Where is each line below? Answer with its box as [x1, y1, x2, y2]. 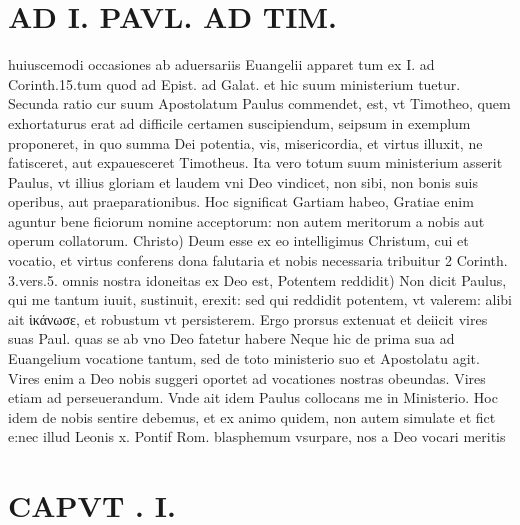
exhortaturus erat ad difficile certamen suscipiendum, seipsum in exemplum [8, 112, 471, 133]
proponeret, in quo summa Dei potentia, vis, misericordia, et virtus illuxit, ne [8, 132, 483, 153]
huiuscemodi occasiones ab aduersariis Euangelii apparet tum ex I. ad [8, 54, 435, 75]
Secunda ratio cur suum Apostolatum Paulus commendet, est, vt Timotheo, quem [8, 93, 511, 114]
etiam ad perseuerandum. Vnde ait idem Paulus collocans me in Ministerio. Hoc [8, 387, 498, 408]
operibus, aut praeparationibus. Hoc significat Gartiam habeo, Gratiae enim [8, 191, 474, 212]
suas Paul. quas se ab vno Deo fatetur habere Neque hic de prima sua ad [8, 328, 455, 349]
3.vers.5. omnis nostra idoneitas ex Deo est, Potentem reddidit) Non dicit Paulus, [8, 269, 507, 290]
